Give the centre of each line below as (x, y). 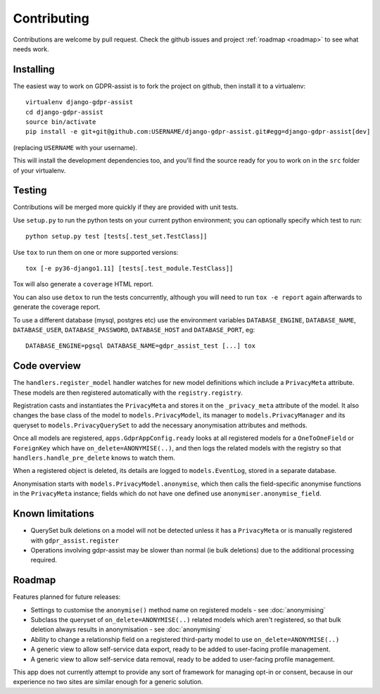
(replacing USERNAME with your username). (75, 147)
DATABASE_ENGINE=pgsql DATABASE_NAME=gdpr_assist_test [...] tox (141, 346)
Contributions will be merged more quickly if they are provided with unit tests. (126, 207)
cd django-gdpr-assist (65, 112)
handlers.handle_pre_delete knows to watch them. (94, 458)
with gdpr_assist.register (75, 540)
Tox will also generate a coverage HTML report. (83, 284)
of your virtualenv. (39, 170)
